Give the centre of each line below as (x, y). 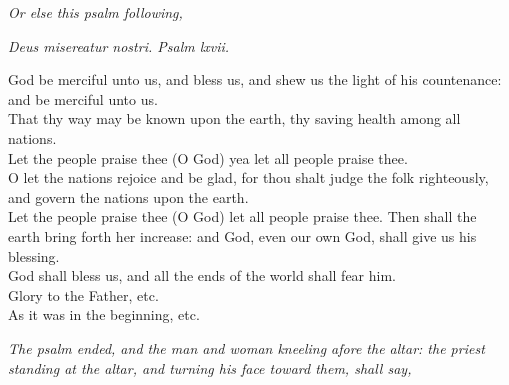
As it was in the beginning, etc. (104, 314)
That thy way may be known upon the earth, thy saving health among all (234, 118)
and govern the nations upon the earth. (128, 196)
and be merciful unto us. (83, 98)
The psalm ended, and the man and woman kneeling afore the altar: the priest (246, 347)
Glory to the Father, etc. (83, 294)
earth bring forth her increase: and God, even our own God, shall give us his (242, 235)
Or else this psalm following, (95, 12)
